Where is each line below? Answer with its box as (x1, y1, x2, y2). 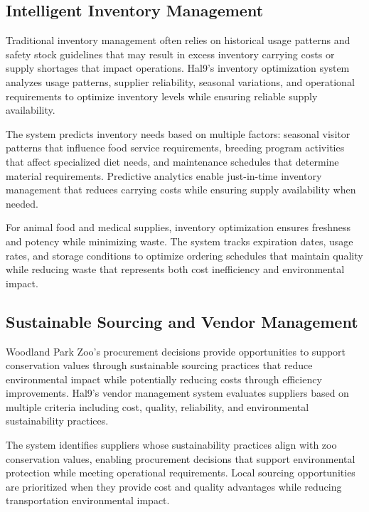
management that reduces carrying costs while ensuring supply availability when (6, 182, 356, 197)
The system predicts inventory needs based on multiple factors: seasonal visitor (6, 126, 351, 141)
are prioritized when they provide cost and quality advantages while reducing (6, 479, 342, 494)
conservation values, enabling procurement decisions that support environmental (6, 451, 355, 466)
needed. (6, 196, 38, 210)
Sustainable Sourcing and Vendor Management (6, 310, 358, 332)
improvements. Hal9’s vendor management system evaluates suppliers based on (6, 385, 349, 400)
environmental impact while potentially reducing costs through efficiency (6, 371, 322, 386)
